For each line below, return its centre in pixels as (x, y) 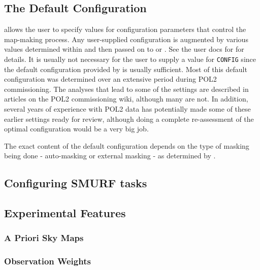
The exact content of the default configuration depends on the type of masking (127, 145)
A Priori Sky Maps (44, 238)
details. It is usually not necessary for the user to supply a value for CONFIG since (130, 59)
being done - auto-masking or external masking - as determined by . (110, 156)
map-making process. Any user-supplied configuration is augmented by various (126, 39)
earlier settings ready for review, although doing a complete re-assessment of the (129, 119)
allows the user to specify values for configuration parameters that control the (125, 29)
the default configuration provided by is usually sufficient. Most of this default (126, 69)
